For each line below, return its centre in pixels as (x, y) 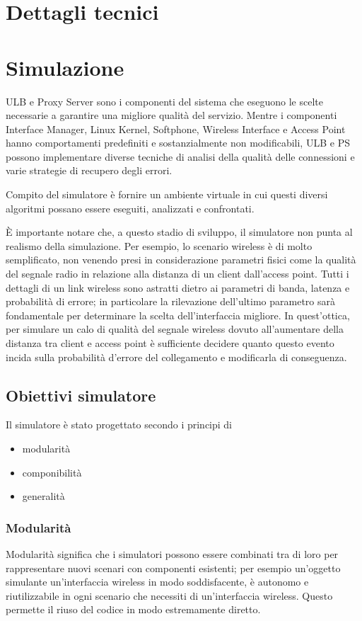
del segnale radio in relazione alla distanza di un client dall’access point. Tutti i (177, 274)
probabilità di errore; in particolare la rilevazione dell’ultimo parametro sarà (171, 301)
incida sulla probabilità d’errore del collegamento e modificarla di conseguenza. (176, 357)
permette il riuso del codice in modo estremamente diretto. (133, 609)
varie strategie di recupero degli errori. (89, 170)
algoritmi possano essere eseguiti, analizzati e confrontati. (130, 208)
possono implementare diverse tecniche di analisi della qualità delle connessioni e (180, 156)
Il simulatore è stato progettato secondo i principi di (119, 425)
